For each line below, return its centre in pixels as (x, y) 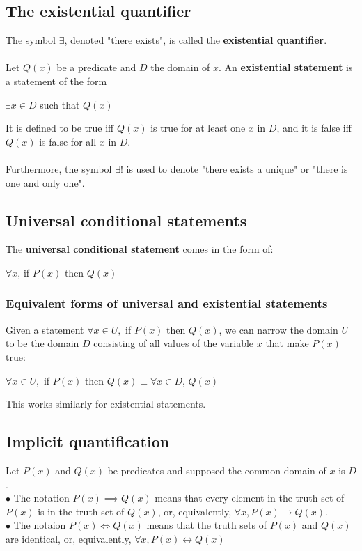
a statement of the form (56, 80)
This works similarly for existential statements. (106, 404)
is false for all (68, 141)
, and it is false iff (314, 128)
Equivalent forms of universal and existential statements (167, 303)
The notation (41, 498)
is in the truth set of (81, 511)
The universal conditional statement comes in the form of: (140, 249)
